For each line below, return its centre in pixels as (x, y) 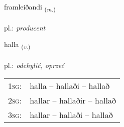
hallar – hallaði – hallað (71, 114)
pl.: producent (25, 27)
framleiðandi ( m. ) (30, 7)
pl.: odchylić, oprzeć (34, 65)
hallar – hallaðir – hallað (73, 100)
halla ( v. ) (17, 45)
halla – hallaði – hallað (70, 85)
